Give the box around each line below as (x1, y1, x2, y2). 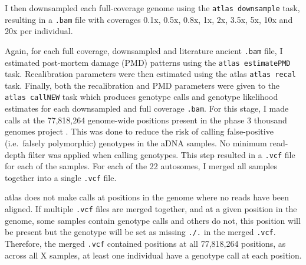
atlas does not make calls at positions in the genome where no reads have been (5, 191, 289, 203)
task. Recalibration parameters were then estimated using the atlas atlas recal (5, 68, 297, 80)
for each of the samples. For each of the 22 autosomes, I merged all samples (5, 160, 277, 172)
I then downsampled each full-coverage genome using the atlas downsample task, (5, 2, 300, 14)
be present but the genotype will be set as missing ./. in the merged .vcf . (5, 226, 276, 238)
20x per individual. (5, 25, 73, 37)
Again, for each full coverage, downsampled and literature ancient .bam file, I (5, 44, 283, 56)
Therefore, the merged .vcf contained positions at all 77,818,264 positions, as (5, 237, 286, 249)
